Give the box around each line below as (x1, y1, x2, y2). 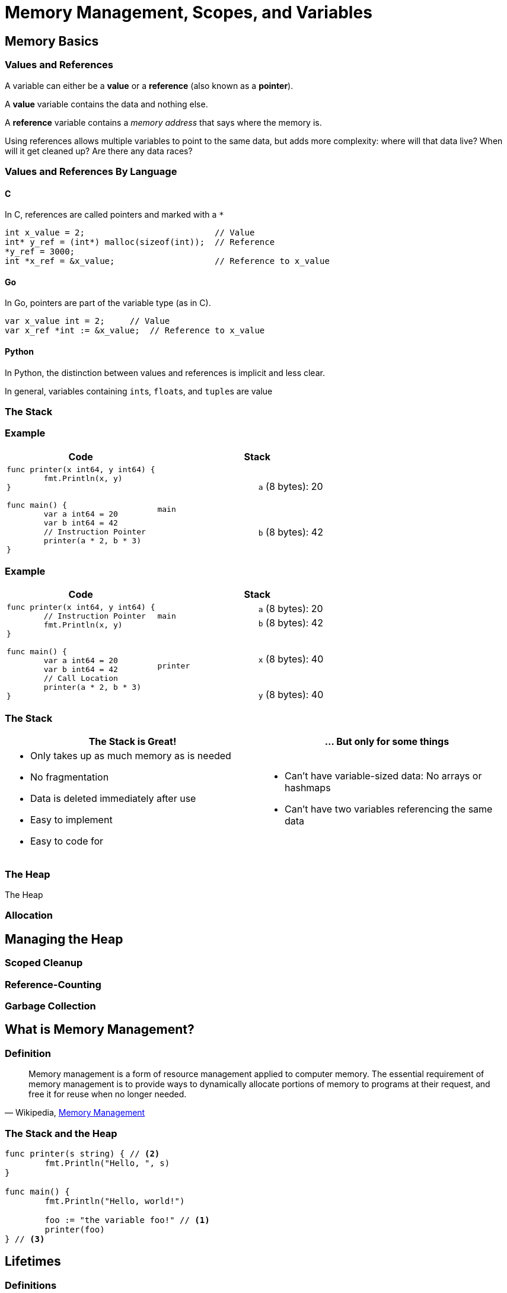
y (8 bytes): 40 (258, 689, 324, 701)
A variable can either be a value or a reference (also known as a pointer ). (5, 80, 294, 91)
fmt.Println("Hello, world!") (44, 1196, 185, 1206)
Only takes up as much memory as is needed (30, 750, 231, 762)
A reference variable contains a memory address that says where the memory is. (5, 117, 322, 128)
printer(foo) (44, 1224, 105, 1234)
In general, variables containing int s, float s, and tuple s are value (5, 386, 273, 396)
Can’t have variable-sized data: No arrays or (285, 770, 482, 782)
